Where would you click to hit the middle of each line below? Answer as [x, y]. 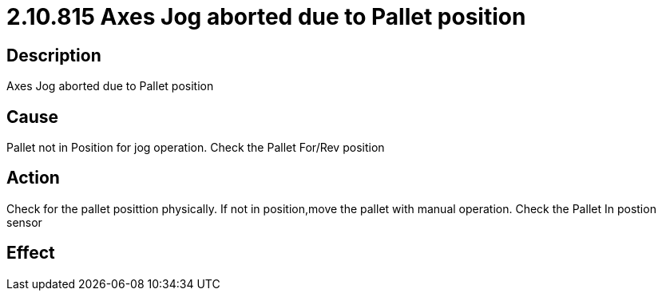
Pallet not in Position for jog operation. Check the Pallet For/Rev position [196, 148]
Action [33, 178]
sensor [24, 222]
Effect [31, 253]
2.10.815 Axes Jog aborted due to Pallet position [266, 17]
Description [54, 55]
